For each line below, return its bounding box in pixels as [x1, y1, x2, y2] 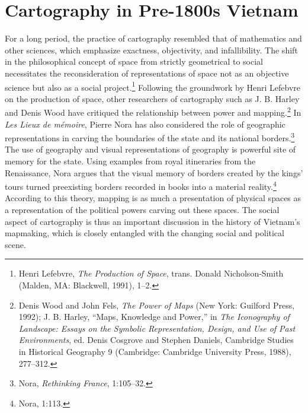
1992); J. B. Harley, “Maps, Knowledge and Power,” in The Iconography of [18, 310, 290, 323]
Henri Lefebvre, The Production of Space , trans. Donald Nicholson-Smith [18, 267, 284, 279]
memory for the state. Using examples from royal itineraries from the [5, 155, 256, 167]
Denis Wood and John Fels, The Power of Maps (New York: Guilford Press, [18, 298, 295, 311]
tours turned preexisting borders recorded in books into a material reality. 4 [5, 179, 277, 192]
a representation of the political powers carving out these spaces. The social [5, 204, 280, 216]
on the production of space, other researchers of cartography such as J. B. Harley [5, 92, 300, 104]
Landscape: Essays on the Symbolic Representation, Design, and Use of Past [18, 322, 296, 334]
